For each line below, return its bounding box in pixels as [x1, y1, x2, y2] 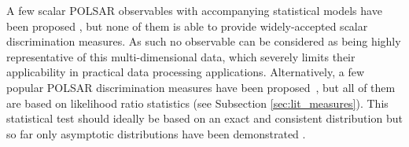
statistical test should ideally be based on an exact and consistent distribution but [6, 110, 403, 127]
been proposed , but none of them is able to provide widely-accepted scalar [6, 17, 368, 34]
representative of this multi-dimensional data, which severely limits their [6, 48, 356, 64]
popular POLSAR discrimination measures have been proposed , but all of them [6, 79, 396, 95]
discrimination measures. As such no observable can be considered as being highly [6, 33, 401, 50]
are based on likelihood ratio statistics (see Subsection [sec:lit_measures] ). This [6, 94, 389, 111]
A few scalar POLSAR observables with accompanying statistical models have [6, 2, 382, 18]
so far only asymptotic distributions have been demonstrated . [6, 125, 306, 141]
